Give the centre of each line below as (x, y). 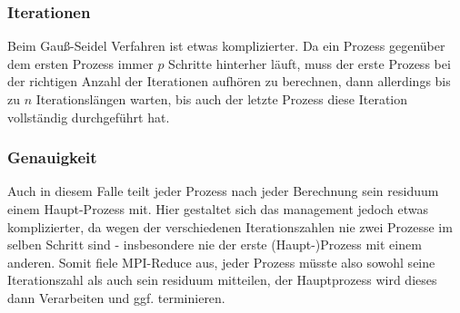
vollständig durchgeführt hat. (89, 117)
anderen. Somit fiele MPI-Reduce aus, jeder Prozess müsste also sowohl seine (221, 262)
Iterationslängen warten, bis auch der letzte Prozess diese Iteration (222, 99)
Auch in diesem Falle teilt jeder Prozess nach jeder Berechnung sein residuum (223, 191)
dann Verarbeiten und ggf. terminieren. (116, 297)
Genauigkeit (52, 157)
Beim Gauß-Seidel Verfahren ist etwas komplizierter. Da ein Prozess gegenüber (226, 46)
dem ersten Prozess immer (80, 63)
